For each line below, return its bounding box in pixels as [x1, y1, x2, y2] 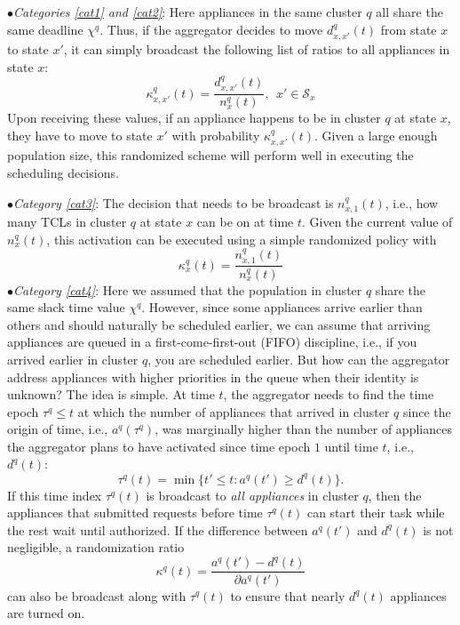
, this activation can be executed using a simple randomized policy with [46, 229, 437, 248]
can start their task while [306, 503, 445, 522]
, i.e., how [385, 193, 439, 212]
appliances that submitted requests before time [7, 503, 263, 522]
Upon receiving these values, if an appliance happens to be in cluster [7, 108, 381, 127]
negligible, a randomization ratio [7, 538, 185, 557]
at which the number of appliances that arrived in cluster [77, 402, 390, 421]
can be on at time [196, 212, 294, 231]
